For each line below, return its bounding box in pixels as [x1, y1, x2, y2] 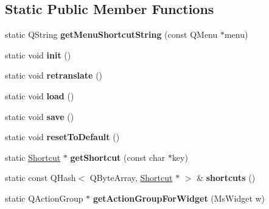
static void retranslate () [5, 69, 103, 82]
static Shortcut [5, 151, 61, 163]
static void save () [5, 110, 74, 122]
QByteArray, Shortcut [89, 171, 173, 184]
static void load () [5, 89, 74, 102]
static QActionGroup [5, 191, 83, 204]
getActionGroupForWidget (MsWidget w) [93, 191, 265, 204]
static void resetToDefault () [5, 130, 120, 143]
